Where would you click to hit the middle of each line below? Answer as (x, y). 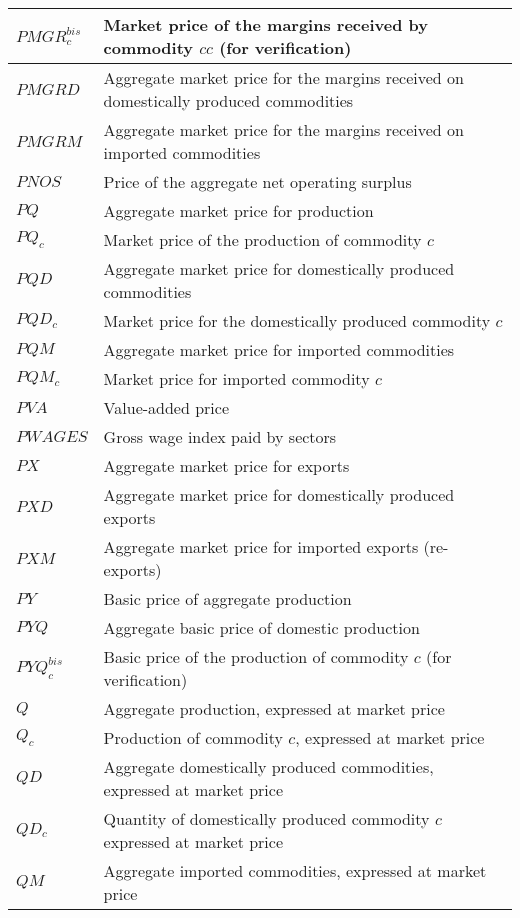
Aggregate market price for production (238, 210)
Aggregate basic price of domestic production (261, 627)
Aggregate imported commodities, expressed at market (295, 870)
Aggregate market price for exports (226, 465)
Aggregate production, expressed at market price (274, 708)
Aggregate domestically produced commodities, (268, 766)
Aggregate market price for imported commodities (279, 349)
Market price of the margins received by (265, 24)
